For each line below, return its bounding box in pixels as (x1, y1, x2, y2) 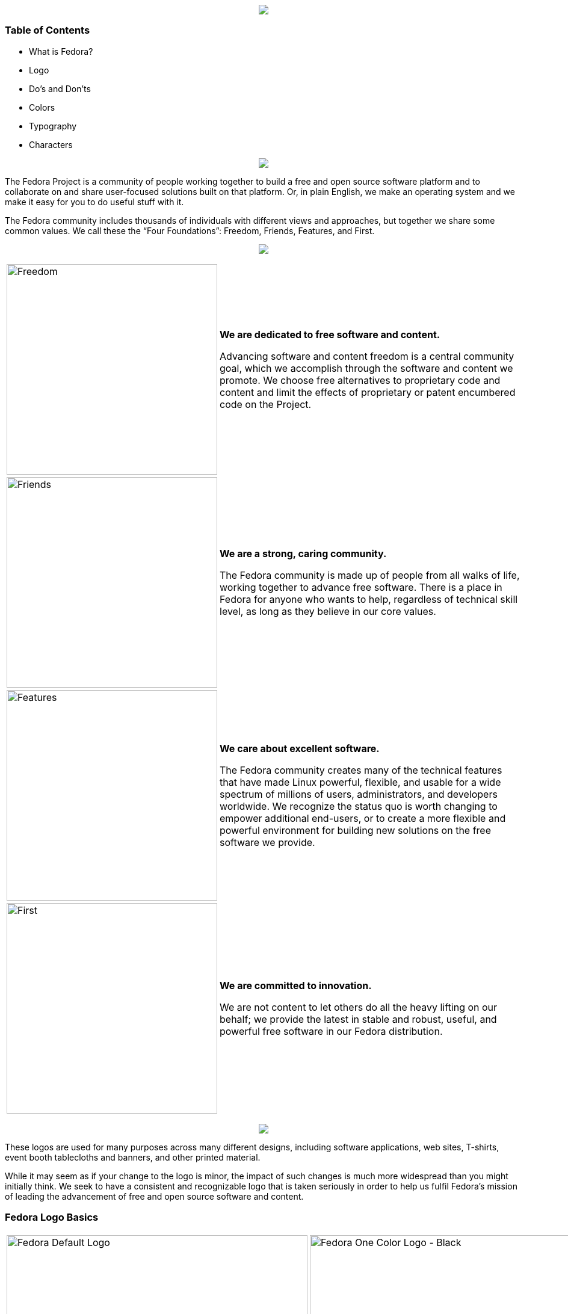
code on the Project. (220, 398, 312, 410)
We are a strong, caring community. (220, 547, 387, 560)
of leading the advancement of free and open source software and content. (5, 1191, 304, 1201)
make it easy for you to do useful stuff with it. (5, 196, 184, 207)
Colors (29, 102, 55, 113)
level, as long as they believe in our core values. (220, 605, 436, 617)
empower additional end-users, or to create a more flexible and (220, 812, 506, 824)
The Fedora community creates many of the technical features (220, 763, 502, 776)
